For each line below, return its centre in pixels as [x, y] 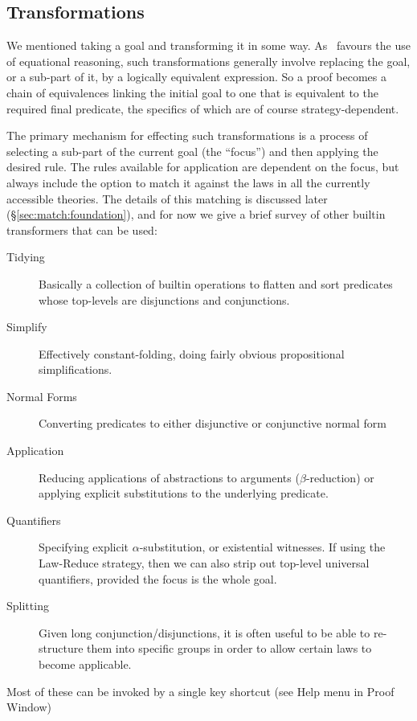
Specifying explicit [84, 547]
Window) [29, 707]
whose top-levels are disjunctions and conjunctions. [164, 299]
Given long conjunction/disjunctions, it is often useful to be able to [204, 632]
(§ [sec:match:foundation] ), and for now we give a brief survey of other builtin [196, 214]
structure [61, 648]
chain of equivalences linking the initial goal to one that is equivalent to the [192, 92]
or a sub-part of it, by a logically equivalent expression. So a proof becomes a [196, 77]
